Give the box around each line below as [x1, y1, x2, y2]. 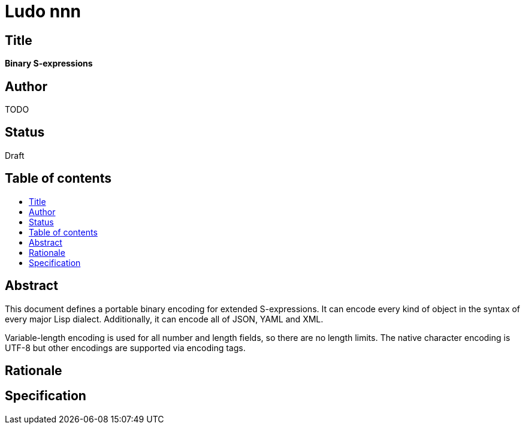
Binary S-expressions [5, 58, 93, 69]
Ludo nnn [5, 1, 82, 22]
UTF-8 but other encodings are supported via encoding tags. [5, 342, 246, 353]
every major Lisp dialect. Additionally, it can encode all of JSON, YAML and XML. [5, 313, 324, 324]
